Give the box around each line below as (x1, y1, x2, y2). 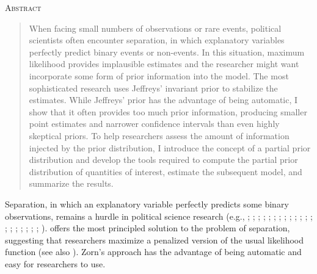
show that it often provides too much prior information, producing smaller (29, 105, 307, 118)
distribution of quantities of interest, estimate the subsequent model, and (29, 165, 302, 178)
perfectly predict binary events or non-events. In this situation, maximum (29, 45, 305, 58)
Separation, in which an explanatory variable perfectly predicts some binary (5, 197, 289, 210)
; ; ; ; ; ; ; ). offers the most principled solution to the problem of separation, (5, 222, 290, 234)
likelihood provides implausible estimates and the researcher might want (29, 57, 299, 70)
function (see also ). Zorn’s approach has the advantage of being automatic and (5, 245, 302, 258)
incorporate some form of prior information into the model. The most (29, 69, 289, 82)
